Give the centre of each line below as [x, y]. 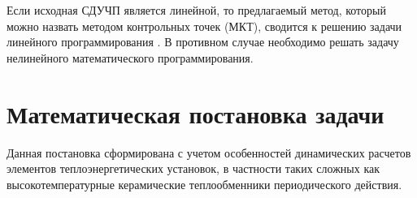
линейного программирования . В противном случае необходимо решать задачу [203, 42]
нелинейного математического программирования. [130, 57]
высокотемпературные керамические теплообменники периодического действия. [204, 184]
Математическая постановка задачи [195, 113]
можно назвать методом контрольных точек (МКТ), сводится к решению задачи [204, 26]
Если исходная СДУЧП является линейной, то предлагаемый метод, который [196, 10]
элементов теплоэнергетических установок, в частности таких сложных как [193, 168]
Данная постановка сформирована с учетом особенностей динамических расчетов [209, 152]
